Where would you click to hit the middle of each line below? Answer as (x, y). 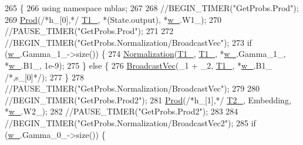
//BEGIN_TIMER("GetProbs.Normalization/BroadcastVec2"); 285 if (130, 122)
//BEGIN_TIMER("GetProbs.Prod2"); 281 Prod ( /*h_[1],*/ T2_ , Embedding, (148, 100)
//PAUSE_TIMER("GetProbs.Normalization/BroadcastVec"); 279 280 (132, 88)
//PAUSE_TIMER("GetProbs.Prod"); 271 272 (89, 31)
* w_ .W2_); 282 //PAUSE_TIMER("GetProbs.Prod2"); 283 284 (122, 111)
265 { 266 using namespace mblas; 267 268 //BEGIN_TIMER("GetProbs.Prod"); (152, 8)
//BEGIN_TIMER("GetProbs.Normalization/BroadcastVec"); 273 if (128, 42)
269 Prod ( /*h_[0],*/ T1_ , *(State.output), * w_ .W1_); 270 (113, 19)
